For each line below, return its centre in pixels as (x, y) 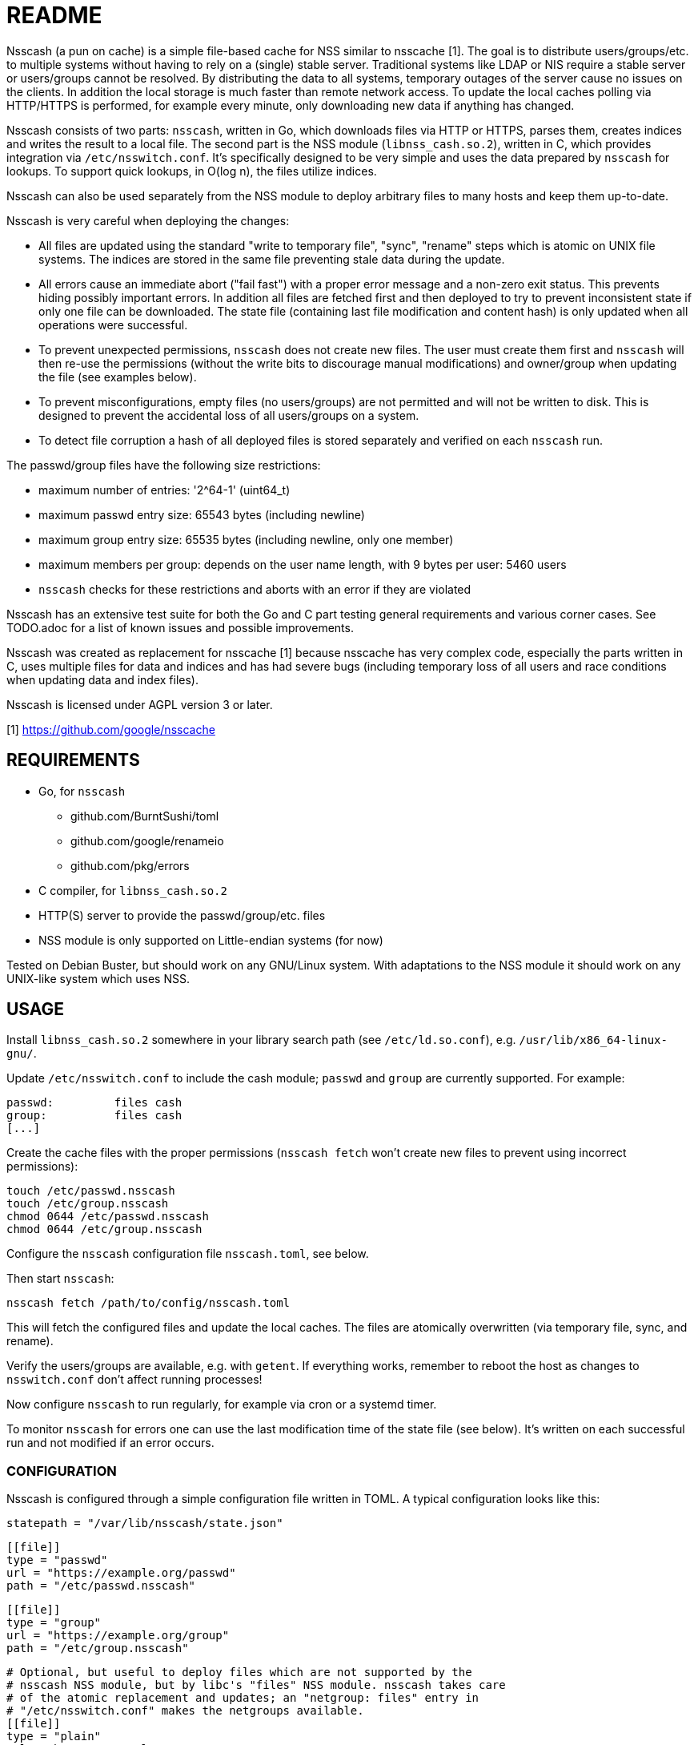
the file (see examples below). (118, 377)
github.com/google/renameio (147, 840)
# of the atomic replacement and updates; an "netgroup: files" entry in (243, 1698)
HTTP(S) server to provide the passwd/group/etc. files (182, 915)
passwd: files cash (94, 1103)
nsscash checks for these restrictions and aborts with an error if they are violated (255, 589)
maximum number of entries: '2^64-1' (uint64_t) (164, 490)
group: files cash (94, 1116)
